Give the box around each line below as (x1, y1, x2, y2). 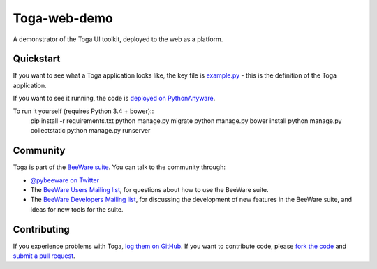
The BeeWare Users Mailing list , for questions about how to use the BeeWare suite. (30, 186, 269, 194)
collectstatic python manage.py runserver (30, 126, 151, 135)
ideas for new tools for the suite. (30, 205, 124, 213)
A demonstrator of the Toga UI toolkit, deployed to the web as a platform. (13, 35, 223, 43)
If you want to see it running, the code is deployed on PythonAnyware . (13, 94, 216, 103)
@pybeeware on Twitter (30, 175, 99, 184)
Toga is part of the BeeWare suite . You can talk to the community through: (13, 163, 226, 171)
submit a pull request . (13, 252, 76, 260)
